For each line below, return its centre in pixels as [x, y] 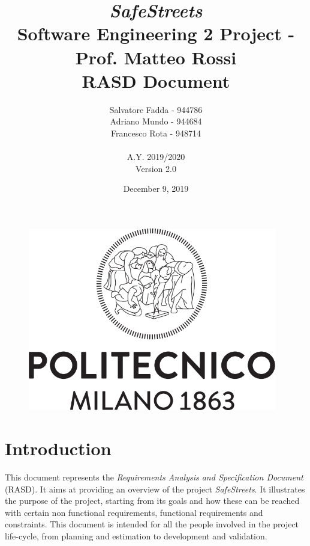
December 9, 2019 [156, 189]
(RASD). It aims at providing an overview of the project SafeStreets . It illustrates [155, 489]
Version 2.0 [156, 168]
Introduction [58, 448]
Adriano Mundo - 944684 [156, 121]
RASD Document [156, 80]
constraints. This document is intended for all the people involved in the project [152, 524]
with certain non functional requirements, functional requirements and [134, 512]
